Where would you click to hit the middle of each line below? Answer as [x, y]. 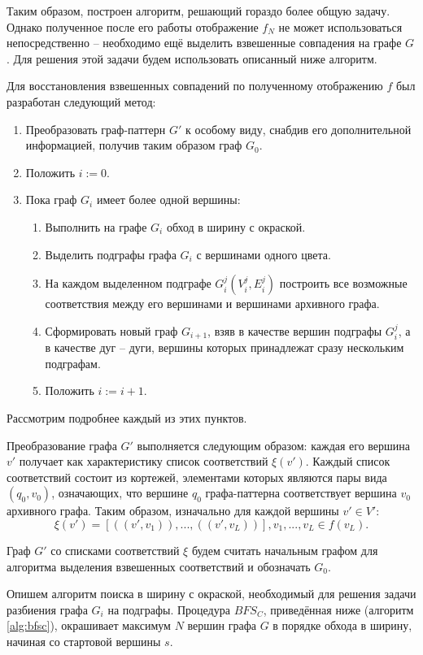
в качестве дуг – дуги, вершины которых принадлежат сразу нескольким [225, 347]
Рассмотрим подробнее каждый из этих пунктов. [127, 417]
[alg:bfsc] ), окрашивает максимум [89, 625]
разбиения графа [47, 609]
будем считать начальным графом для [285, 550]
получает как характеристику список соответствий [144, 461]
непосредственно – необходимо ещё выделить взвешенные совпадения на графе [204, 43]
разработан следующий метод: [81, 101]
